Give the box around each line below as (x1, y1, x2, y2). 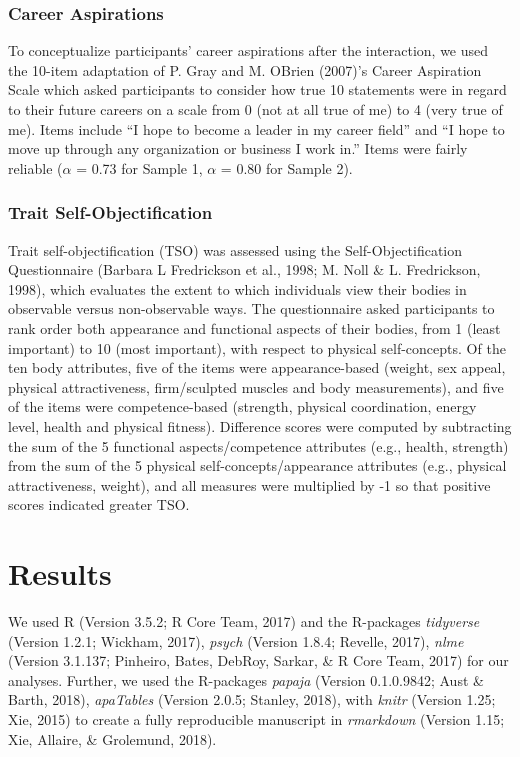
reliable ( (8, 157, 63, 178)
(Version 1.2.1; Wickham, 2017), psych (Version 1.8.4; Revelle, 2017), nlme (8, 630, 464, 651)
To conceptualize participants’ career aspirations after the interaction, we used (8, 40, 489, 61)
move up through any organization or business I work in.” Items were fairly (8, 138, 468, 159)
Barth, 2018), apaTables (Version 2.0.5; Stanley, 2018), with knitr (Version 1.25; (8, 689, 496, 710)
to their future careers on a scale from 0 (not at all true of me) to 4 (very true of (8, 99, 503, 119)
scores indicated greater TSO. (8, 494, 190, 515)
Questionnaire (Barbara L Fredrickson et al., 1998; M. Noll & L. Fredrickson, (8, 259, 481, 280)
